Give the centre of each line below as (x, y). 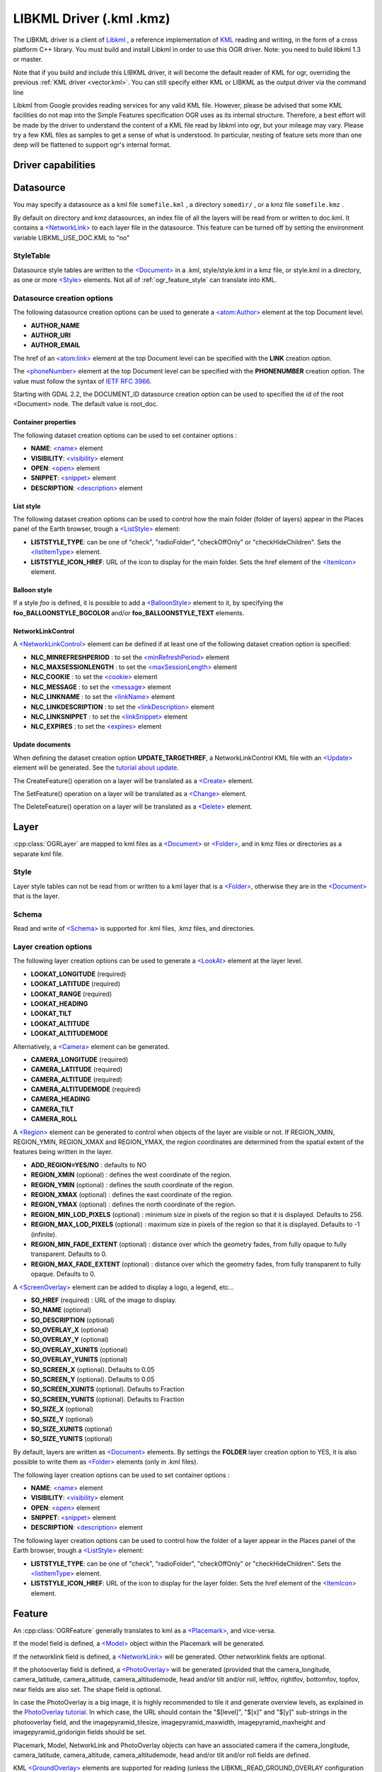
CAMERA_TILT (52, 1109)
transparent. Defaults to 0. (69, 1254)
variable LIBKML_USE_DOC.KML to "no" (71, 237)
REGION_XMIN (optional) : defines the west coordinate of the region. (131, 1175)
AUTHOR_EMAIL (56, 345)
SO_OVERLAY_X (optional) (70, 1330)
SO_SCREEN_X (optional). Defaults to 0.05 (93, 1369)
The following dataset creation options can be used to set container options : (125, 435)
